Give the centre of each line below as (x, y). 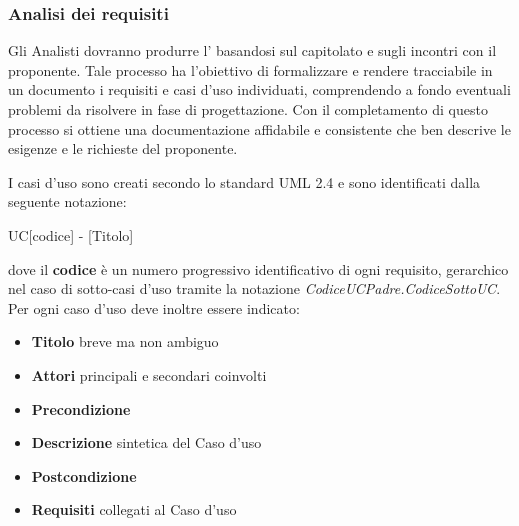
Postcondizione (84, 475)
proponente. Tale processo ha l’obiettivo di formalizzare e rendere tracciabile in (250, 69)
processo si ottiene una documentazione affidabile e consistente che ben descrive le (259, 128)
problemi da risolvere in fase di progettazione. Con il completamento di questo (248, 109)
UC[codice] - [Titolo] (71, 234)
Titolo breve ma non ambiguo (125, 341)
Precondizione (81, 408)
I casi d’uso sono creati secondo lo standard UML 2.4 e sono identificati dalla (244, 181)
